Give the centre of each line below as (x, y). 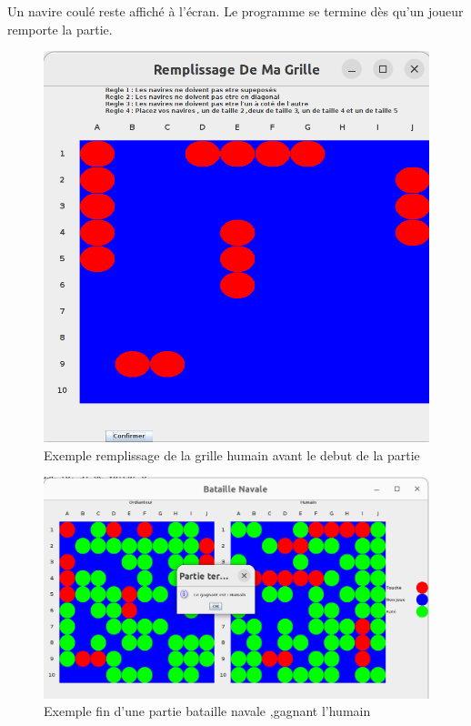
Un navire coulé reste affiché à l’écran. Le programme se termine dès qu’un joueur (235, 11)
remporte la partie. (60, 29)
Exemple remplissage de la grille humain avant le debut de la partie (232, 454)
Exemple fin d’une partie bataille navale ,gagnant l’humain (207, 711)
